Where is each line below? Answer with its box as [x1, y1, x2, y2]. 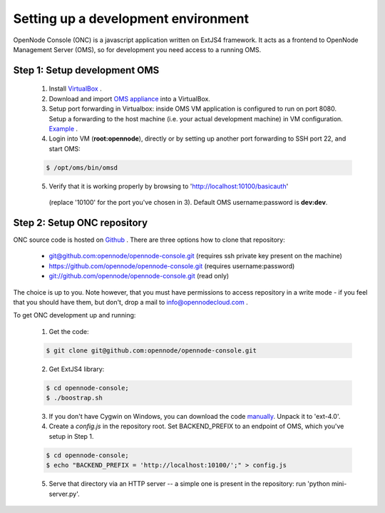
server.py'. [48, 489, 80, 498]
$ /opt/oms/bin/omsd [46, 163, 118, 171]
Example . [48, 124, 78, 133]
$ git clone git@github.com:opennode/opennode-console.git [46, 346, 257, 355]
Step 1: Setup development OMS [13, 64, 160, 76]
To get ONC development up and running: [13, 311, 136, 320]
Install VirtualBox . [48, 84, 103, 93]
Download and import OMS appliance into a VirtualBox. [48, 94, 210, 103]
